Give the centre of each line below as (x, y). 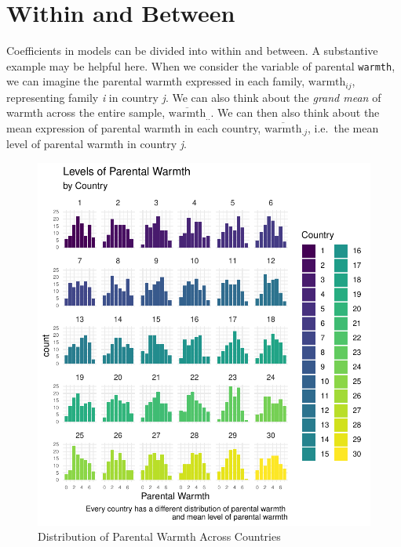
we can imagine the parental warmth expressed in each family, (156, 81)
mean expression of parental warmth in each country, (134, 128)
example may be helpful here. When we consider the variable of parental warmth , (201, 65)
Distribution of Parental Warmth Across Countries (159, 536)
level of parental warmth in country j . (97, 144)
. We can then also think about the (295, 112)
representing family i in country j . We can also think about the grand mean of (194, 97)
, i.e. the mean (343, 128)
